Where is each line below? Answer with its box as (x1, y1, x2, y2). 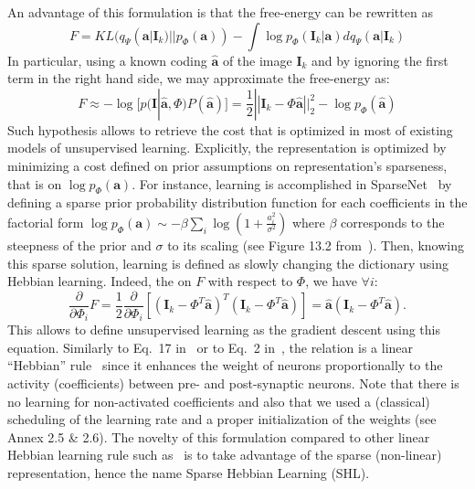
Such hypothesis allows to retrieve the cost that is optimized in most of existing (7, 120, 453, 139)
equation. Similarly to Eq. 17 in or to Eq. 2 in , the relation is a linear (7, 337, 414, 356)
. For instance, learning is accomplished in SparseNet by (132, 174, 452, 193)
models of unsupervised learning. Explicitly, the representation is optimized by (7, 138, 447, 157)
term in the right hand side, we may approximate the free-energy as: (7, 69, 390, 88)
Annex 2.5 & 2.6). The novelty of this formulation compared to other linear (7, 427, 430, 446)
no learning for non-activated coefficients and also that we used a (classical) (7, 391, 430, 410)
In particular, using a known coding (7, 50, 207, 69)
